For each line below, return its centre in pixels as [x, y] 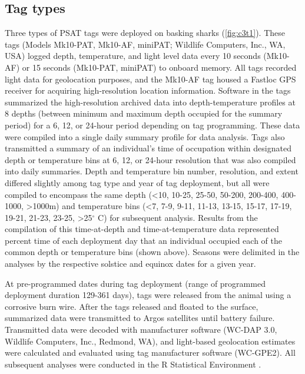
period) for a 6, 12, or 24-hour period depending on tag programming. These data [152, 125]
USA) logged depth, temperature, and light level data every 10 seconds [133, 56]
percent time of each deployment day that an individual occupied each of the [143, 240]
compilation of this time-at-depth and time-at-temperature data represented [142, 229]
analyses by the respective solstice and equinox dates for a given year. [130, 264]
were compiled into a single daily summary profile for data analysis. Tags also [145, 136]
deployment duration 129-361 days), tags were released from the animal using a [148, 295]
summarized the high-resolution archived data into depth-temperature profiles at [150, 102]
